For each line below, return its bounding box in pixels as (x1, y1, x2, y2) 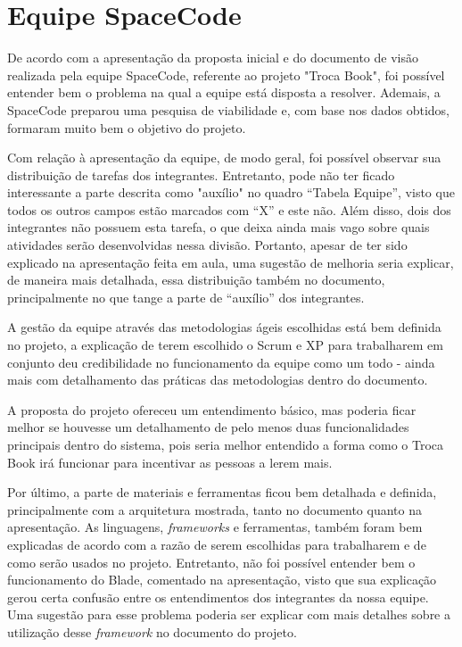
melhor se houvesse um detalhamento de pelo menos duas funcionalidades (7, 418, 409, 436)
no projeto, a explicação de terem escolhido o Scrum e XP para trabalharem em (7, 336, 443, 354)
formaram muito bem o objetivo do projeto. (7, 118, 246, 137)
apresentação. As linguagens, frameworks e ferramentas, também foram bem (7, 518, 423, 536)
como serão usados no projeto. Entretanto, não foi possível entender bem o (7, 552, 416, 571)
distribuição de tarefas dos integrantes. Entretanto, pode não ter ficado (7, 165, 395, 184)
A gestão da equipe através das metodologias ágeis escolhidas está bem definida (7, 318, 441, 336)
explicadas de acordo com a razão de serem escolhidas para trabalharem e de (7, 535, 426, 553)
